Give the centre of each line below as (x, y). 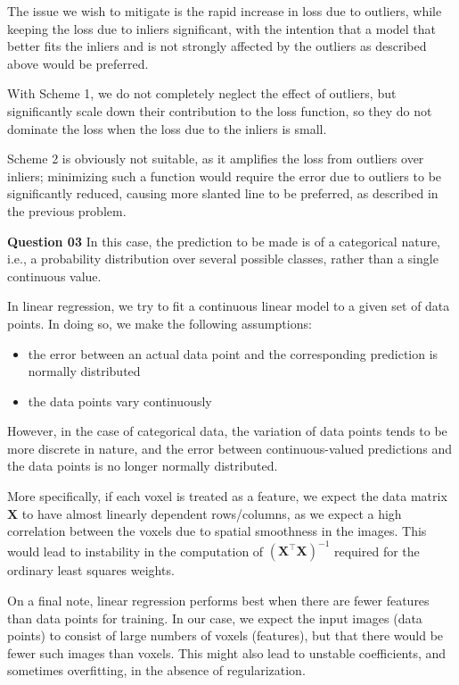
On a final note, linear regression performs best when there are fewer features (218, 600)
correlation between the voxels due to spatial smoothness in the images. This (217, 531)
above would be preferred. (78, 63)
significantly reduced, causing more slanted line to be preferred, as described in (223, 193)
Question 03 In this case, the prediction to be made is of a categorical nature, (224, 241)
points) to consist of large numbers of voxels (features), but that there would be (225, 635)
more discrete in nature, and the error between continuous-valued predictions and (230, 448)
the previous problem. (67, 210)
